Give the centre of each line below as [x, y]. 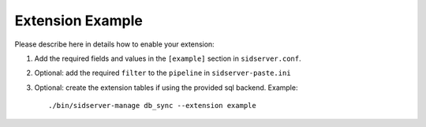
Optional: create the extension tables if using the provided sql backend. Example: [166, 88]
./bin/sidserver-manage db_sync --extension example [152, 106]
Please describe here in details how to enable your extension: [114, 44]
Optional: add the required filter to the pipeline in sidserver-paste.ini [163, 73]
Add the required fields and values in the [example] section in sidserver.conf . [168, 58]
